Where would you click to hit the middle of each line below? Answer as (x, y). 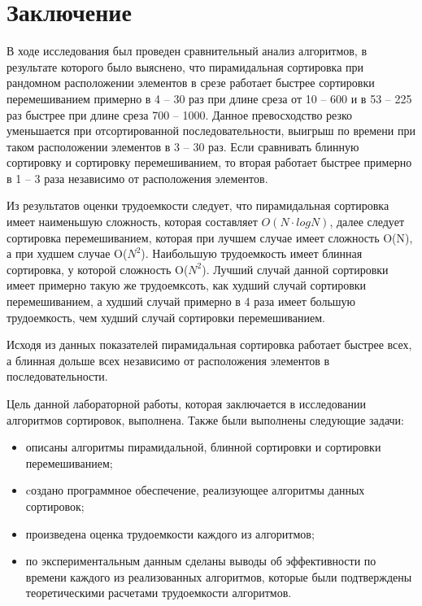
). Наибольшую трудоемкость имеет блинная (252, 253)
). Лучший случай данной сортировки (295, 269)
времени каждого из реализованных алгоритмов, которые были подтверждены (219, 576)
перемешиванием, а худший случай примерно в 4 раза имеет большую (181, 301)
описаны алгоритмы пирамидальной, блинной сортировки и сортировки (203, 447)
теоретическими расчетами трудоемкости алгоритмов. (159, 593)
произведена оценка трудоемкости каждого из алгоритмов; (170, 533)
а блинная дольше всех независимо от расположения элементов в (168, 360)
